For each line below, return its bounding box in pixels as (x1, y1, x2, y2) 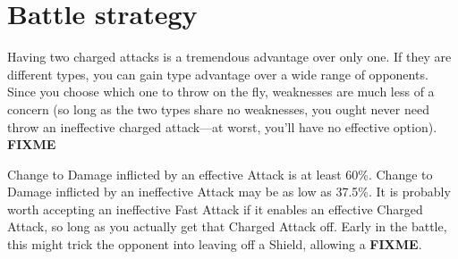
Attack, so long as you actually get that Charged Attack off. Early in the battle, (7, 217, 447, 236)
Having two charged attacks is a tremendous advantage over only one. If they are (7, 47, 452, 66)
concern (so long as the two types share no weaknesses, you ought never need (7, 99, 429, 118)
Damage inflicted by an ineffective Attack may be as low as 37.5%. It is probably (7, 182, 451, 201)
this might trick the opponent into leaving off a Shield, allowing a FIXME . (7, 235, 422, 254)
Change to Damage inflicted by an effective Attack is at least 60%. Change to (7, 164, 433, 183)
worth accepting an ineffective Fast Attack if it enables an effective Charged (7, 199, 423, 218)
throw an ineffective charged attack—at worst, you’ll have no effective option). (7, 117, 437, 136)
